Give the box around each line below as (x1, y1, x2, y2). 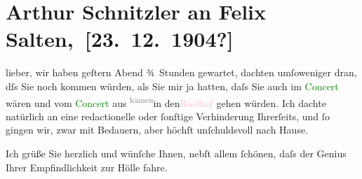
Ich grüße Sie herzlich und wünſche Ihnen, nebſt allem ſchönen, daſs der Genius (6, 145, 347, 160)
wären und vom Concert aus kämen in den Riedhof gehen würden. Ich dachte (6, 93, 326, 110)
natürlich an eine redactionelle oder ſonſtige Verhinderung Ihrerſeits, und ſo (6, 108, 330, 123)
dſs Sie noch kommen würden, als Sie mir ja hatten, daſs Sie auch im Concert (6, 78, 339, 93)
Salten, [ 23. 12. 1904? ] (6, 24, 234, 53)
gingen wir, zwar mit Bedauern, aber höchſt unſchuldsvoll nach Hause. (6, 122, 309, 137)
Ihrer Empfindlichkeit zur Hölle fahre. (6, 159, 168, 174)
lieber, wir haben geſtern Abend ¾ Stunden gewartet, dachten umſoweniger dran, (6, 65, 357, 80)
